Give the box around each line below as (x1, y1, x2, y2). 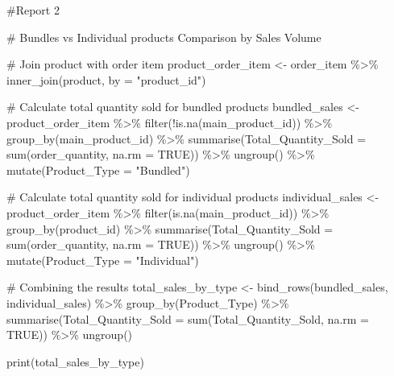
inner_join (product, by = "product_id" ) (6, 71, 206, 88)
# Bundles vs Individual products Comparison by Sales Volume (6, 28, 321, 45)
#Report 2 (6, 2, 60, 18)
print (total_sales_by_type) (6, 353, 144, 370)
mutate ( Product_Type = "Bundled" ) (6, 161, 190, 178)
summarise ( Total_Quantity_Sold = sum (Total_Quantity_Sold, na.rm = (6, 310, 369, 327)
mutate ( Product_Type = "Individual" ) (6, 251, 199, 268)
